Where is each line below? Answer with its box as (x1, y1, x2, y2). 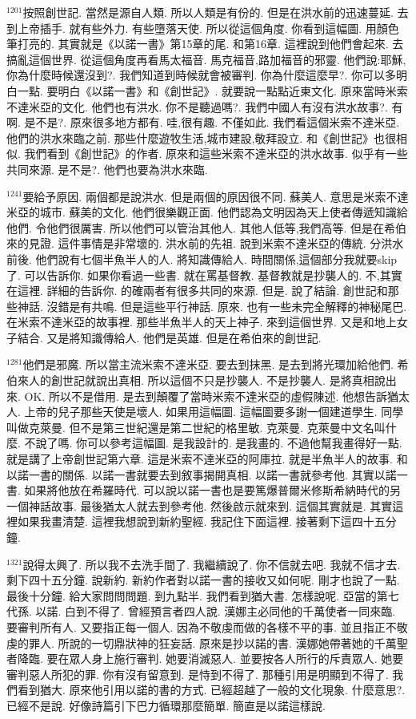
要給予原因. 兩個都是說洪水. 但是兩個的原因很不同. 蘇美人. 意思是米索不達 (22, 188, 409, 204)
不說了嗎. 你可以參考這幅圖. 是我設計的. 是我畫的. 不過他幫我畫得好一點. (24, 434, 402, 451)
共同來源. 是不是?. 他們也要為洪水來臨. (6, 160, 208, 177)
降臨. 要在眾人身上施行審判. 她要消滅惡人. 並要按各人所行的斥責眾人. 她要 (17, 650, 404, 667)
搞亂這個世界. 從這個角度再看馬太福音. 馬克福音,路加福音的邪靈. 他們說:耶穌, (6, 50, 406, 67)
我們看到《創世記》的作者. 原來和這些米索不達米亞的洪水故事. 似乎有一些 (24, 145, 408, 162)
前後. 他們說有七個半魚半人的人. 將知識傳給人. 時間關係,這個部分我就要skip (6, 250, 398, 267)
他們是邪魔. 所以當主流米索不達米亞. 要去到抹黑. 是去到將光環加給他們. (22, 356, 394, 373)
